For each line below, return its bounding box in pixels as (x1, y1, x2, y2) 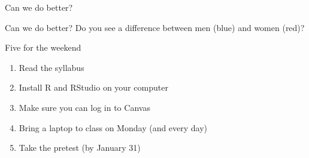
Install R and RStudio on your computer (19, 81, 168, 94)
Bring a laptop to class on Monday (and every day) (19, 121, 208, 134)
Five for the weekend (5, 41, 81, 54)
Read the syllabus (19, 61, 84, 73)
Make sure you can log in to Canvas (19, 101, 150, 113)
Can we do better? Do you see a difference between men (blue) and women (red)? (5, 21, 305, 33)
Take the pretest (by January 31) (19, 141, 141, 154)
